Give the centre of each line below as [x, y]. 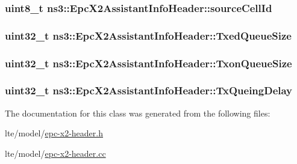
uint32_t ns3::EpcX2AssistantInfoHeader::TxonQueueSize [148, 63]
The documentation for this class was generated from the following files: [138, 113]
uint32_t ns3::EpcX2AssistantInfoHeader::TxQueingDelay [149, 90]
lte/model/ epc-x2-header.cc [55, 153]
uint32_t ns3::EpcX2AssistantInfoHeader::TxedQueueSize [148, 35]
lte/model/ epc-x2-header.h [54, 133]
